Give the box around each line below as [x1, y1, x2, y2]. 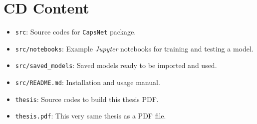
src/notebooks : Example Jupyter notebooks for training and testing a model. [15, 43, 254, 53]
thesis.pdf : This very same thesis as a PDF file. [15, 110, 166, 121]
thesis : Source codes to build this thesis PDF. [15, 93, 159, 104]
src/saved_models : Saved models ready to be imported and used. [15, 60, 217, 70]
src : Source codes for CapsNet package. [15, 26, 136, 37]
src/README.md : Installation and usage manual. [15, 77, 160, 87]
